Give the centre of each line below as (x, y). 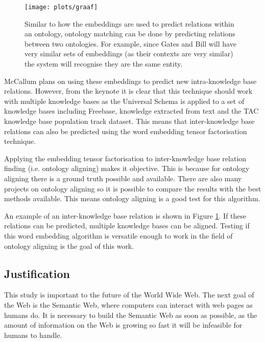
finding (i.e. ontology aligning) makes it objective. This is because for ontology (127, 168)
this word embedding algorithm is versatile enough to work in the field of (118, 235)
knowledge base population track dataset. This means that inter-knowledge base (129, 121)
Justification (37, 273)
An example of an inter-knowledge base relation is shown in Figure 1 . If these (125, 215)
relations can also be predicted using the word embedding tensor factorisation (126, 131)
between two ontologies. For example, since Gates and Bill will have (130, 43)
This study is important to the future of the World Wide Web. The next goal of (129, 295)
